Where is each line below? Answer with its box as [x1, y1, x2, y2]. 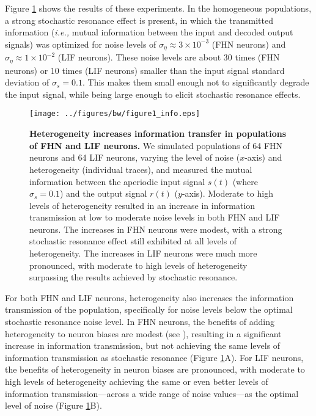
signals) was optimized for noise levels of [5, 37, 156, 50]
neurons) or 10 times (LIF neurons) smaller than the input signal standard [5, 64, 285, 76]
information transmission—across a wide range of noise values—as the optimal [5, 387, 299, 400]
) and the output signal [59, 187, 147, 200]
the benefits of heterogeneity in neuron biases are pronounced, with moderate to [5, 363, 305, 376]
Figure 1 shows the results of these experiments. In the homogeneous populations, [5, 2, 312, 14]
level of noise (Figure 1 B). [5, 399, 102, 412]
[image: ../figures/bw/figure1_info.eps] [29, 109, 200, 119]
